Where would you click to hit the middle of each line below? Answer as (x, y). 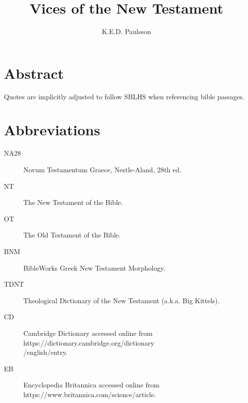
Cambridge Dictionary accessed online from (88, 333)
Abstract (34, 73)
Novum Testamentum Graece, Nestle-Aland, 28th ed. (102, 169)
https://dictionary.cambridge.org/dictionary (89, 342)
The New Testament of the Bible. (73, 202)
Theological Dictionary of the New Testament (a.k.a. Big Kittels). (122, 300)
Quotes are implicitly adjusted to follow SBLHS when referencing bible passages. (124, 96)
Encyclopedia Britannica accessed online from (91, 385)
